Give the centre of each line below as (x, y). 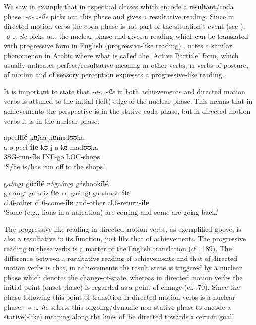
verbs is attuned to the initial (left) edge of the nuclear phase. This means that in (128, 101)
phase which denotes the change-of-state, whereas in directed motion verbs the (123, 277)
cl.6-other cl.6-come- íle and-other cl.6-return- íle (77, 202)
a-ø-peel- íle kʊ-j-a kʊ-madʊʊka (51, 147)
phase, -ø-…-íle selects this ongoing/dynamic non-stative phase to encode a (118, 306)
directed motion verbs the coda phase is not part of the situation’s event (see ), (125, 26)
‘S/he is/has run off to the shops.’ (55, 166)
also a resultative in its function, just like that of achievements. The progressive (125, 238)
